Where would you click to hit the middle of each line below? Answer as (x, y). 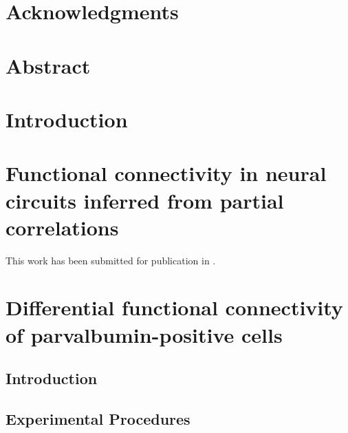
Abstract (48, 65)
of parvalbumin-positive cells (144, 334)
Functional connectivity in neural (166, 173)
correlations (62, 227)
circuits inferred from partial (145, 200)
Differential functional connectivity (174, 307)
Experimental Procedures (98, 418)
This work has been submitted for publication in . (111, 260)
